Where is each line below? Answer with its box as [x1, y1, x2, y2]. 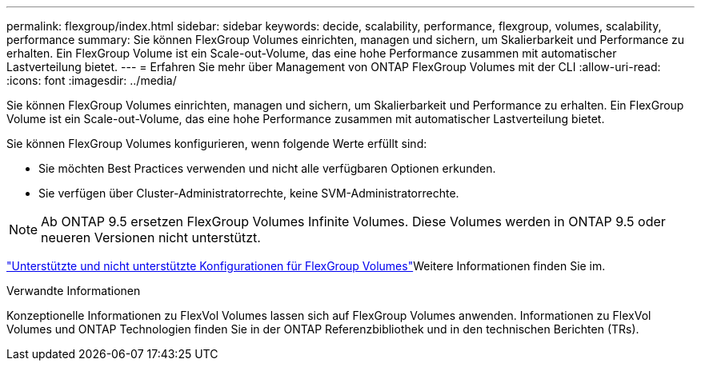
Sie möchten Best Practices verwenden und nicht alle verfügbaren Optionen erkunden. [38, 162, 496, 175]
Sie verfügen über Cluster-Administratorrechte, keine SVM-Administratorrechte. [38, 186, 459, 200]
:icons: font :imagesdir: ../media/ [6, 74, 177, 87]
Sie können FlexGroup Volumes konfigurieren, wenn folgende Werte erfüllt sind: [6, 137, 427, 150]
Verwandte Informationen [6, 284, 141, 297]
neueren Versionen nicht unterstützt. [41, 229, 261, 245]
